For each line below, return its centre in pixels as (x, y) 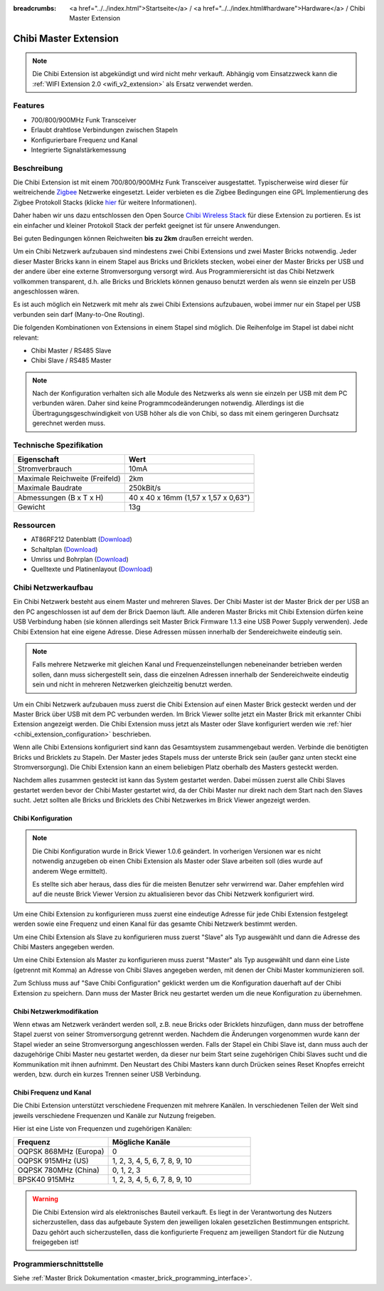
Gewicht (31, 507)
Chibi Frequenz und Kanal (52, 1092)
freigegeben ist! (55, 1242)
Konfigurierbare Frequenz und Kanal (84, 140)
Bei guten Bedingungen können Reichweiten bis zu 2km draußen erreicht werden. (133, 238)
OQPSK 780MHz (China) (58, 1170)
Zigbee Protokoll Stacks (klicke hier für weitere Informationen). (105, 202)
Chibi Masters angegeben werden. (64, 946)
